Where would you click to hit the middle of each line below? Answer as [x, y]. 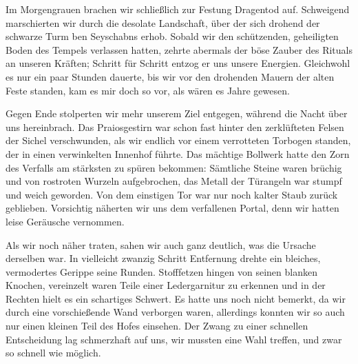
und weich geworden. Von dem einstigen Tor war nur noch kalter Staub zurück [172, 194]
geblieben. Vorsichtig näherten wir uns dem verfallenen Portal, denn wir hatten [172, 208]
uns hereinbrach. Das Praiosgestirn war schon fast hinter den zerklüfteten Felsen [175, 127]
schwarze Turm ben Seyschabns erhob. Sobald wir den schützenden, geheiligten [172, 36]
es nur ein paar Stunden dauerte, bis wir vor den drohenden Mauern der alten [170, 76]
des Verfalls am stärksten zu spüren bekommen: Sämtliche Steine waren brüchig [174, 167]
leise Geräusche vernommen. [65, 221]
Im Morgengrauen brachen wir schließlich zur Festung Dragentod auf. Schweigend [178, 9]
